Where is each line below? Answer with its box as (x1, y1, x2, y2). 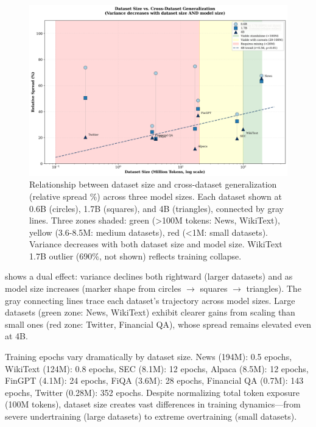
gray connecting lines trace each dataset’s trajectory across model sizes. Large (5, 294, 295, 306)
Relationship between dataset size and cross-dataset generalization (29, 178, 277, 191)
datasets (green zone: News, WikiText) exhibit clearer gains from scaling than (5, 306, 295, 319)
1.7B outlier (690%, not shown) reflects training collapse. (29, 249, 242, 262)
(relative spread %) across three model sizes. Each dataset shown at (29, 189, 282, 202)
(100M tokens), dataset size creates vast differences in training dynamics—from (5, 398, 301, 411)
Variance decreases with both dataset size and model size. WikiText (29, 238, 283, 250)
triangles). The (246, 282, 301, 295)
